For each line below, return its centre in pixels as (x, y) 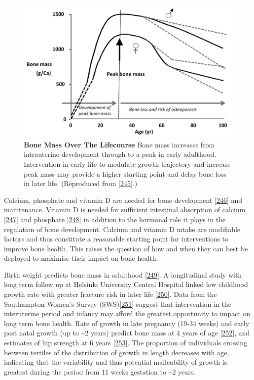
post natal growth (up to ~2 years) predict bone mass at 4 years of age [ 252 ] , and (127, 333)
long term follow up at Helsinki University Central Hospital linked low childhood (126, 284)
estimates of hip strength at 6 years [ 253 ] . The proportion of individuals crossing (126, 343)
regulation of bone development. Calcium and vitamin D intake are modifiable (122, 229)
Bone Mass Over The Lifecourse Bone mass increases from (119, 144)
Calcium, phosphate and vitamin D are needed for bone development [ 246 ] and (123, 200)
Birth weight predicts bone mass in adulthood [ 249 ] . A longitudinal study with (123, 274)
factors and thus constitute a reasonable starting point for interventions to (116, 239)
